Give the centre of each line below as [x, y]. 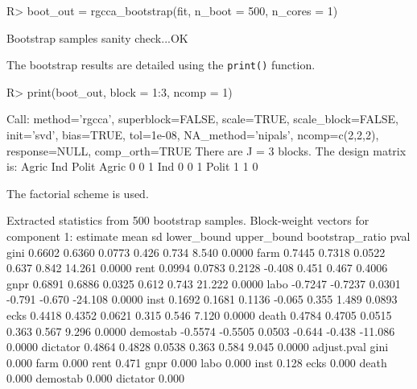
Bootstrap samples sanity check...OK [97, 37]
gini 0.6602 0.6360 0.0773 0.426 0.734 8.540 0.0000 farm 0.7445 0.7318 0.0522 [196, 252]
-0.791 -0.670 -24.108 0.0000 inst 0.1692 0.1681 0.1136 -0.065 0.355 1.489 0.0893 [202, 299]
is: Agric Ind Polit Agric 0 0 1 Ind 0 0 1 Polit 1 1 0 [132, 166]
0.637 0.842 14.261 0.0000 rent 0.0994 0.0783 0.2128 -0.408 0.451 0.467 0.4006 [197, 268]
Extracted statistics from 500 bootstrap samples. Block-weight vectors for [188, 220]
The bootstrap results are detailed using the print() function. [161, 65]
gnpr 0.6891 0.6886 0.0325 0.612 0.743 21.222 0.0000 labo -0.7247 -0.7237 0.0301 [204, 283]
